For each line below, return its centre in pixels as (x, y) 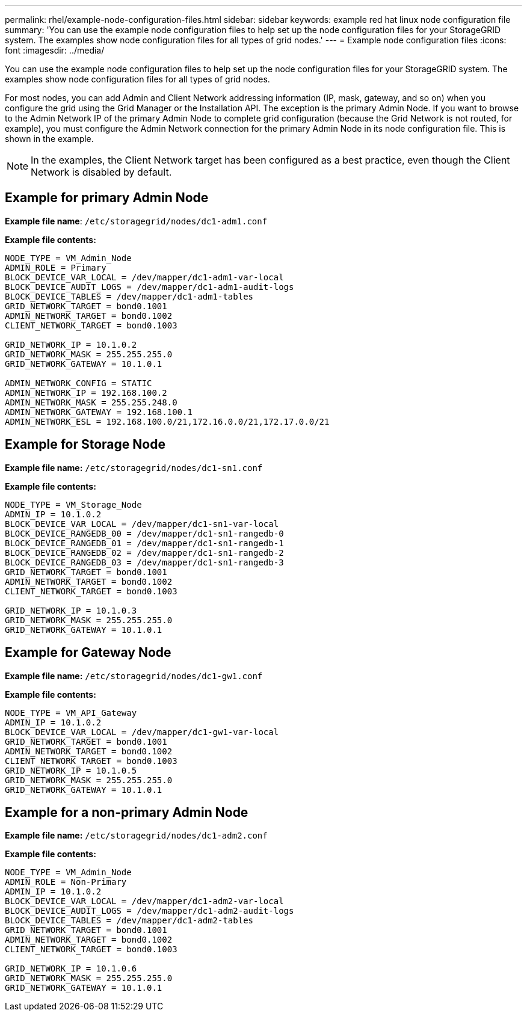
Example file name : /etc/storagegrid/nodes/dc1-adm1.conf (136, 221)
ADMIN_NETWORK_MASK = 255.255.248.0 (91, 402)
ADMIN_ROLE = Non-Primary (66, 882)
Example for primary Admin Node (107, 198)
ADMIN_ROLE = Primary (56, 267)
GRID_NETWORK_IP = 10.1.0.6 (71, 969)
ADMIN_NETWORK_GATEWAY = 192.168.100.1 (99, 412)
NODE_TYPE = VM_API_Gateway (71, 713)
